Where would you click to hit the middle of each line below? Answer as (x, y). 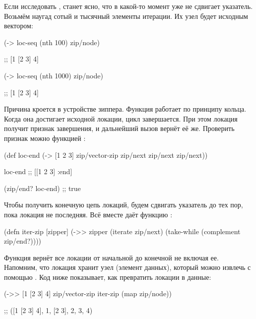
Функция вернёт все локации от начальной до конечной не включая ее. (111, 257)
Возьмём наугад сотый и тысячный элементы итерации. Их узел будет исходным (126, 16)
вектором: (19, 26)
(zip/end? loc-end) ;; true (42, 188)
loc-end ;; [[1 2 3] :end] (38, 171)
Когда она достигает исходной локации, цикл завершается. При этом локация (121, 118)
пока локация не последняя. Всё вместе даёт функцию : (88, 214)
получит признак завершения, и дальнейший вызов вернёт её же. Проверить (119, 128)
